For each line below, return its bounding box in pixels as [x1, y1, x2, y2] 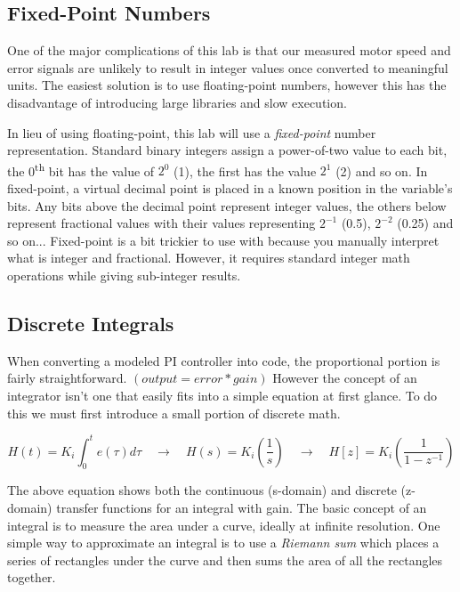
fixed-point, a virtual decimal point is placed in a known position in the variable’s [7, 179, 453, 198]
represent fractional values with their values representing [7, 214, 316, 232]
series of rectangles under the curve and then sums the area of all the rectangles [7, 550, 443, 569]
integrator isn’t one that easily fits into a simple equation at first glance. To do [7, 385, 438, 404]
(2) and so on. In [335, 161, 428, 180]
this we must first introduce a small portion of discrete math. [7, 403, 341, 422]
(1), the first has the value [174, 161, 317, 180]
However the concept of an [272, 369, 417, 387]
